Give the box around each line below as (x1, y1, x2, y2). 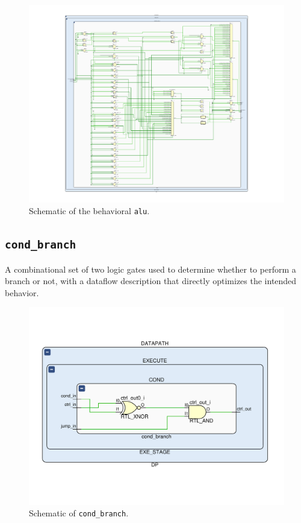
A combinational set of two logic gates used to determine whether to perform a (5, 262, 296, 275)
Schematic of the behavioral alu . (29, 204, 150, 217)
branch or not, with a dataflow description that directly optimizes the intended (5, 274, 297, 287)
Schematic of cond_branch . (29, 507, 129, 519)
